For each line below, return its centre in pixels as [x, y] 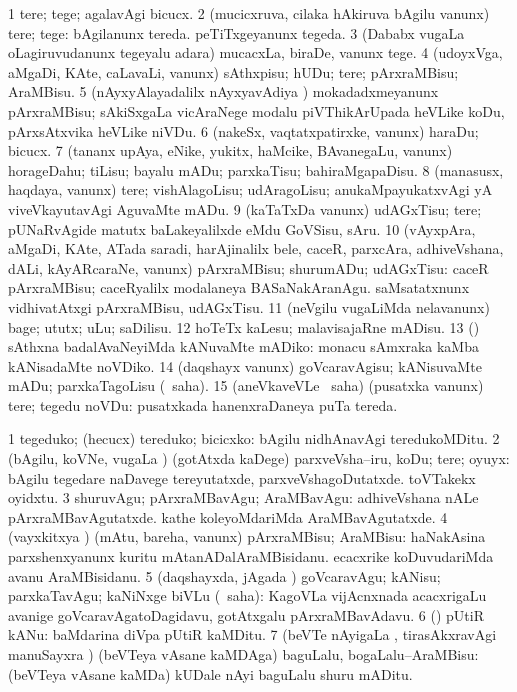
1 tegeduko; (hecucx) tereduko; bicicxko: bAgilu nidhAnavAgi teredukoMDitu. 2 [254, 438]
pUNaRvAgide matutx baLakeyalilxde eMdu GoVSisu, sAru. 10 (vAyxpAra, [242, 228]
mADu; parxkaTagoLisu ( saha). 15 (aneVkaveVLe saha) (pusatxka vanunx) [246, 385]
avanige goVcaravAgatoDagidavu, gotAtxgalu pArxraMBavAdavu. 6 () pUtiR [246, 614]
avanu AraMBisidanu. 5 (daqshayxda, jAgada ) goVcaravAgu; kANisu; [224, 575]
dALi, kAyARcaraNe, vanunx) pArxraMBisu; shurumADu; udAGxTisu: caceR [248, 267]
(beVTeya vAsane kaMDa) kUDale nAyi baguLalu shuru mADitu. [210, 673]
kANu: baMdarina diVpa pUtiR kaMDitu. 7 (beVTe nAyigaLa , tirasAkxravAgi [252, 634]
